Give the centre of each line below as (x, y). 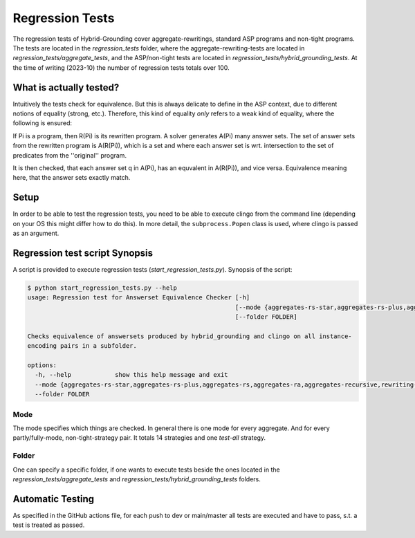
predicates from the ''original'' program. (70, 155)
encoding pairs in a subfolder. (82, 346)
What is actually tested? (66, 87)
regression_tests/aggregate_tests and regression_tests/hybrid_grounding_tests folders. (137, 479)
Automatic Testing (54, 499)
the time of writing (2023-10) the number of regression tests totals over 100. (121, 67)
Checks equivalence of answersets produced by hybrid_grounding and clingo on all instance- (190, 336)
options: (42, 365)
